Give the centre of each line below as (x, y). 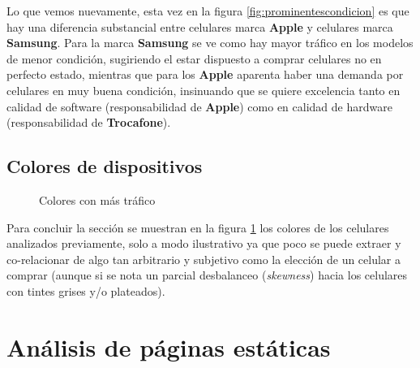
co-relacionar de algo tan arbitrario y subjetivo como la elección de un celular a (204, 259)
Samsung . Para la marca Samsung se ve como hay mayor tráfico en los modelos (210, 43)
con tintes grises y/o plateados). (86, 290)
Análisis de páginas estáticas (169, 346)
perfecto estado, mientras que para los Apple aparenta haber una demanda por (205, 74)
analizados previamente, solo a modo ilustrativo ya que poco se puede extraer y (204, 243)
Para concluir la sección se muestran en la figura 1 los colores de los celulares (198, 227)
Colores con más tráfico (97, 199)
